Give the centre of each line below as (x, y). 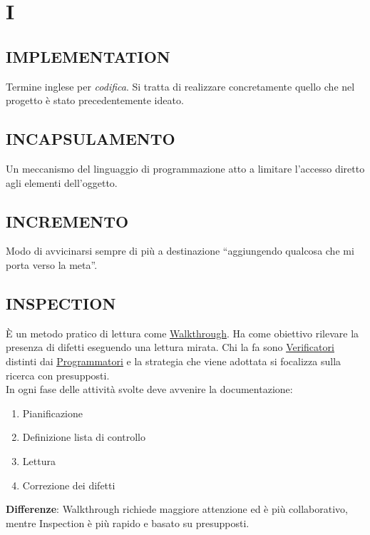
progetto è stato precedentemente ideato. (95, 100)
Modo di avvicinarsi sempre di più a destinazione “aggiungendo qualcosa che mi (180, 251)
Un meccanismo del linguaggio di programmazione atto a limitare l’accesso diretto (185, 168)
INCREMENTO (67, 221)
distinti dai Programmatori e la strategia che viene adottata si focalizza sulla (174, 361)
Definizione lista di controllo (84, 437)
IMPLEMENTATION (88, 56)
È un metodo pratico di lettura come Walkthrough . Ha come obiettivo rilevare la (183, 333)
